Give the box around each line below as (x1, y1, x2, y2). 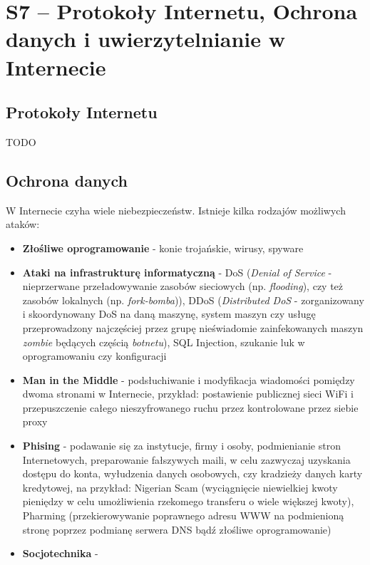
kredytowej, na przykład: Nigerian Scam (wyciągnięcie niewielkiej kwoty (22, 480, 338, 494)
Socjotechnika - (22, 546, 98, 561)
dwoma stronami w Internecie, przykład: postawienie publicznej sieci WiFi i (22, 386, 354, 401)
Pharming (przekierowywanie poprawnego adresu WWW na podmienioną (22, 508, 344, 523)
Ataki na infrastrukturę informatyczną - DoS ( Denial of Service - (22, 264, 332, 279)
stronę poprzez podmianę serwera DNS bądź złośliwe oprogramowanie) (22, 522, 332, 537)
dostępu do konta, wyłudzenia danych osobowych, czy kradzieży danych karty (22, 466, 363, 481)
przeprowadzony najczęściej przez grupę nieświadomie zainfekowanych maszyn (22, 320, 364, 335)
